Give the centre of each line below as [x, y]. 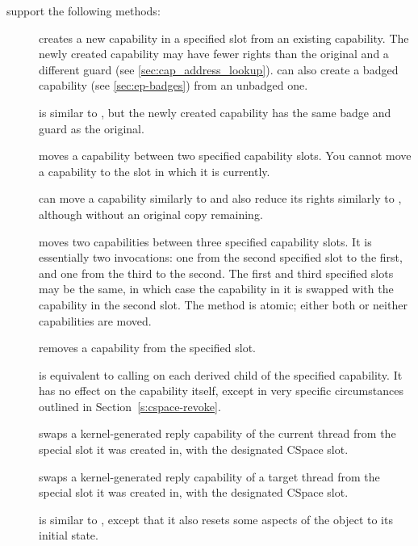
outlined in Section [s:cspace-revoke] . [130, 406]
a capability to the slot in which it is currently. [155, 171]
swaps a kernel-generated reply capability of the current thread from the [217, 433]
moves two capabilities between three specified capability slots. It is [205, 241]
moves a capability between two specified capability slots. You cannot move [225, 155]
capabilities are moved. [95, 320]
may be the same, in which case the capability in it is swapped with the [216, 289]
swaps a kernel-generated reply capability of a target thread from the [209, 476]
